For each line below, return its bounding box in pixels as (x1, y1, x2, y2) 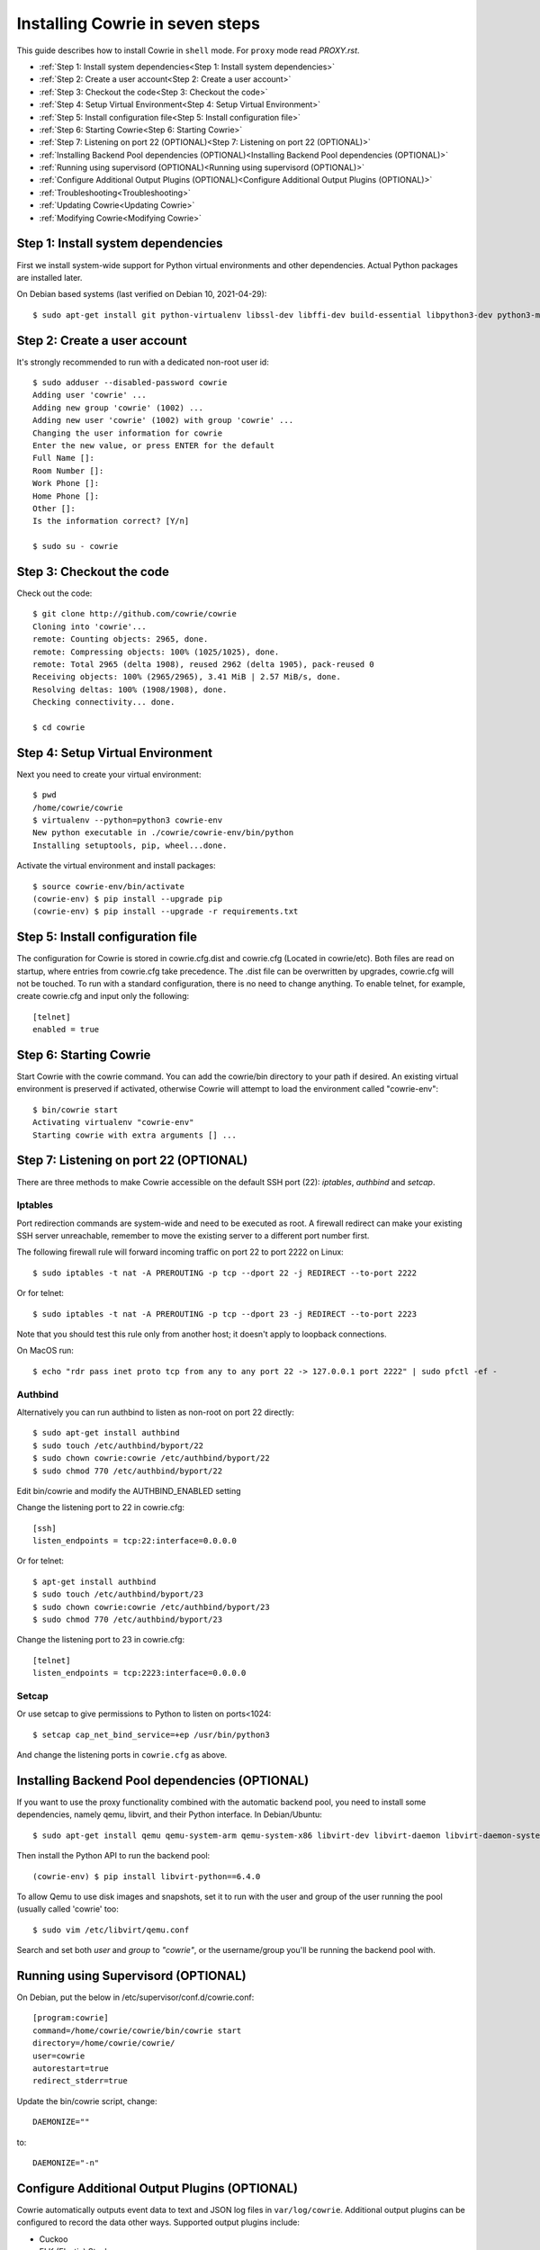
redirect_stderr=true (32, 2075, 128, 2086)
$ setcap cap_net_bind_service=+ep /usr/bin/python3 (32, 1729, 270, 1740)
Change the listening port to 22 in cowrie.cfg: (16, 1502, 184, 1513)
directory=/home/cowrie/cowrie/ (32, 2038, 175, 2048)
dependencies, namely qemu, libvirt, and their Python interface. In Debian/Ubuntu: (16, 1809, 323, 1820)
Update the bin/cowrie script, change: (16, 2095, 157, 2106)
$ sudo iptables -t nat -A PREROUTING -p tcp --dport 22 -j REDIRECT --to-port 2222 (32, 1267, 418, 1278)
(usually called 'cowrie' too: (16, 1903, 119, 1914)
